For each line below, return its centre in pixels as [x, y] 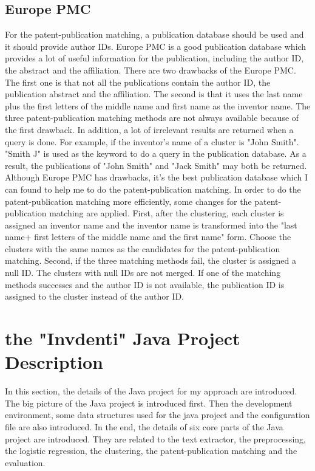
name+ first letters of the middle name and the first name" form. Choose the [148, 237]
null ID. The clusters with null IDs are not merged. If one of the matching [143, 273]
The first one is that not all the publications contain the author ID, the [138, 82]
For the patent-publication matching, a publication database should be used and [154, 34]
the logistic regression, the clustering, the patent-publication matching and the [151, 451]
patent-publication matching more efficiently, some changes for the [128, 201]
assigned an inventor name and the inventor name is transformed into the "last [151, 225]
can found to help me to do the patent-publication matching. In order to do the [153, 189]
